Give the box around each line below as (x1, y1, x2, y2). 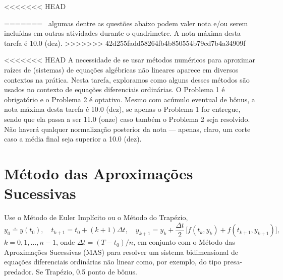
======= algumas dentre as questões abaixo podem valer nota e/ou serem (4, 18, 248, 28)
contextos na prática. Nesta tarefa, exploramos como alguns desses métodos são (4, 74, 250, 85)
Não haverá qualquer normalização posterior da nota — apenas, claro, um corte (4, 123, 251, 134)
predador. (4, 266, 34, 276)
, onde (55, 237, 75, 247)
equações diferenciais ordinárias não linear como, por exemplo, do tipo (4, 256, 221, 267)
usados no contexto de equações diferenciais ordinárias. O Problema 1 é (4, 84, 225, 95)
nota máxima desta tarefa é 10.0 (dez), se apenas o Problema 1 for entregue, (4, 104, 241, 114)
